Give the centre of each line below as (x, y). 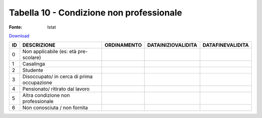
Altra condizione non (46, 95)
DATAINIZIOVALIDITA (172, 45)
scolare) (32, 58)
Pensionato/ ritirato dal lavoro (56, 89)
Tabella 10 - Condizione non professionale (96, 13)
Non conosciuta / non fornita (55, 108)
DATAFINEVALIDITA (226, 45)
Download (19, 36)
